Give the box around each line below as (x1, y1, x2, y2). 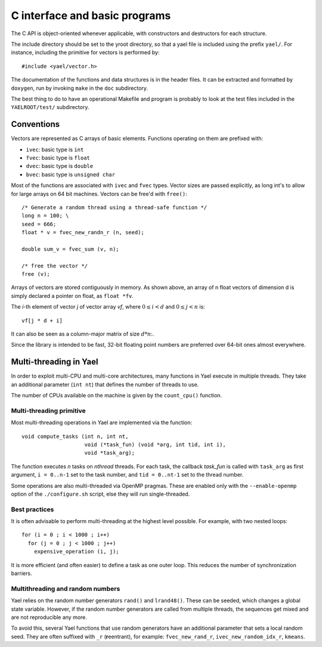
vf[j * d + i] (21, 317, 63, 324)
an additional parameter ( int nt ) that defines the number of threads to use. (11, 381, 199, 388)
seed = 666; (21, 220, 57, 228)
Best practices (11, 505, 54, 514)
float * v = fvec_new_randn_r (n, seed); (21, 229, 144, 236)
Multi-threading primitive (11, 406, 86, 415)
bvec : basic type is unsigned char (26, 170, 116, 178)
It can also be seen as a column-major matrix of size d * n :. (11, 331, 154, 337)
